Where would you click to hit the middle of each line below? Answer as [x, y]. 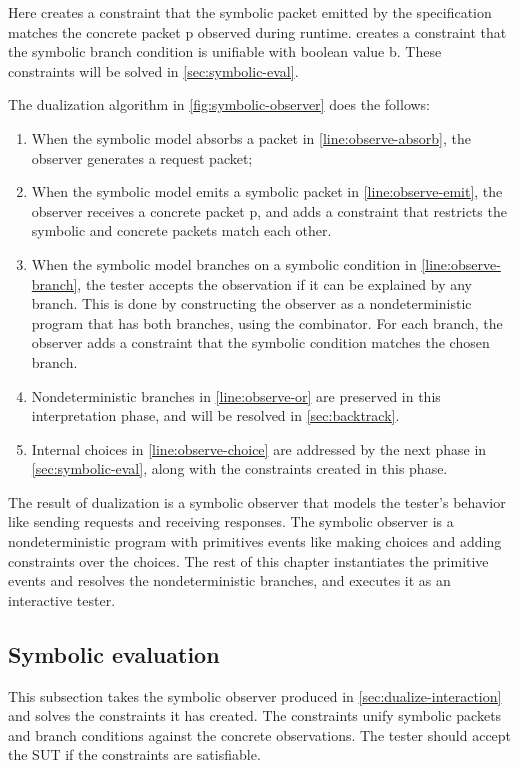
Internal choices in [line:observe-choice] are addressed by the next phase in [259, 448]
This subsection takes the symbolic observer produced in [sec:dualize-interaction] [255, 695]
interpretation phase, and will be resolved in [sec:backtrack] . [215, 415]
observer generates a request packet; [142, 157]
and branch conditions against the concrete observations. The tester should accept [260, 734]
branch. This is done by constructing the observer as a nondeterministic [251, 303]
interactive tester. [62, 599]
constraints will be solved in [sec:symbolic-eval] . [153, 70]
